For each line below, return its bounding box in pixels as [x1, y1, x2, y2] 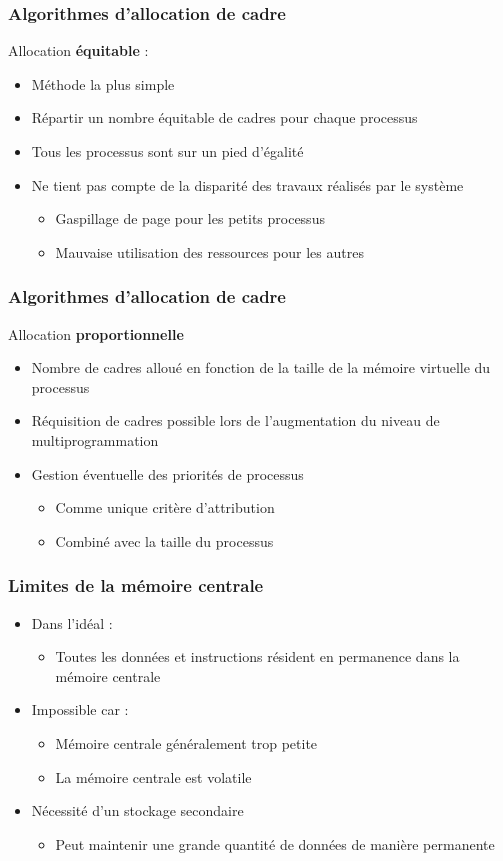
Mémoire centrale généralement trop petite [55, 732, 318, 753]
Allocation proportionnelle [8, 323, 184, 344]
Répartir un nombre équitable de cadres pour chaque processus [31, 107, 418, 128]
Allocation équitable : [8, 40, 149, 61]
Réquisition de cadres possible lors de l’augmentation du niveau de [31, 410, 440, 431]
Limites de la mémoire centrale [8, 573, 264, 598]
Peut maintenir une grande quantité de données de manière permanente [55, 833, 495, 854]
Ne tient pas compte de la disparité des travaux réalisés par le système [31, 174, 464, 195]
